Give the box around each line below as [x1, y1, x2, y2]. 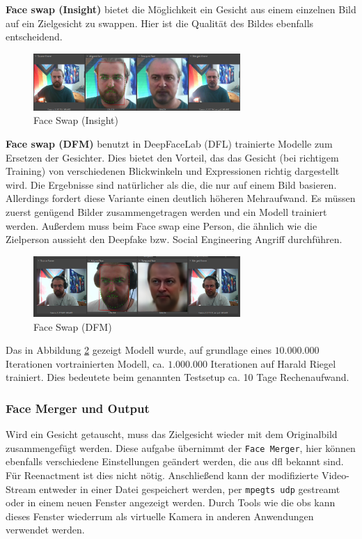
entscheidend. [6, 29, 63, 44]
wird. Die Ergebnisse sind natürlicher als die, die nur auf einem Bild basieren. [6, 177, 337, 192]
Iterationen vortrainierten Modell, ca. [6, 356, 165, 370]
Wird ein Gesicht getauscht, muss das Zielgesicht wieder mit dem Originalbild [6, 427, 338, 442]
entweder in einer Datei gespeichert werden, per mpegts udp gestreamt [39, 481, 340, 496]
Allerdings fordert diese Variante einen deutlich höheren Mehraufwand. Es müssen [6, 191, 356, 205]
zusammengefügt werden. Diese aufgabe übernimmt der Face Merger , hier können [6, 440, 356, 455]
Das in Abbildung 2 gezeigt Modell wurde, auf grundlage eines [6, 343, 271, 357]
